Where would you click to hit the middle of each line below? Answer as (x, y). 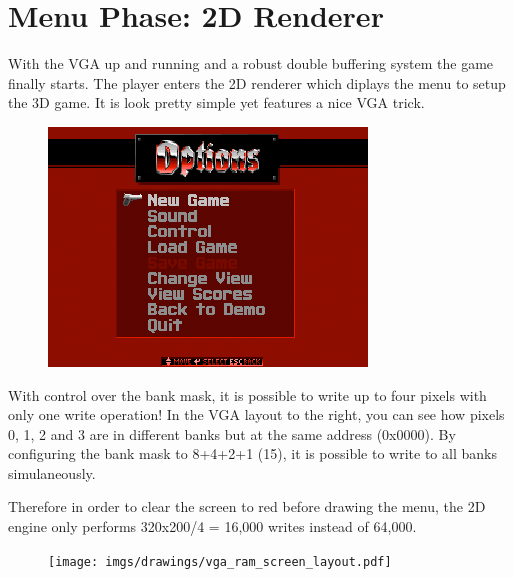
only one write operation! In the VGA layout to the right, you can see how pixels (256, 414)
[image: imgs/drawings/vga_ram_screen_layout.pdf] (220, 561)
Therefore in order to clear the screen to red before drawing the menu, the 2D (247, 506)
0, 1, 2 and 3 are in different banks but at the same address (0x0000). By (232, 433)
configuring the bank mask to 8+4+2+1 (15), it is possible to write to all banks (252, 453)
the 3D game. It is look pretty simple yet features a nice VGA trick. (216, 102)
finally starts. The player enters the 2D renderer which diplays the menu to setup (257, 82)
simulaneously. (52, 472)
